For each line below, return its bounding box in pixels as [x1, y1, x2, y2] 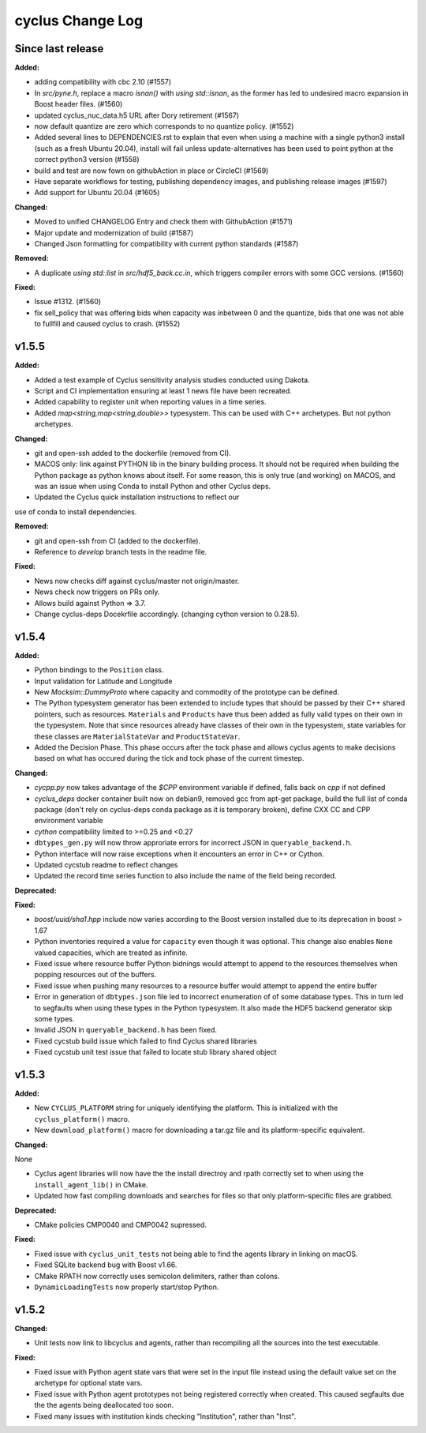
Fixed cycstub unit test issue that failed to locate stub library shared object [34, 1047, 277, 1057]
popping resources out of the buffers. [34, 970, 157, 980]
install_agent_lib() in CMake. [34, 1179, 148, 1189]
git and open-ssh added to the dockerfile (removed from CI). [34, 448, 232, 457]
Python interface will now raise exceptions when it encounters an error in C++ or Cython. [34, 849, 325, 859]
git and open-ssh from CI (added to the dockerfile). [34, 536, 201, 545]
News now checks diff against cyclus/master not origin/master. [34, 576, 240, 585]
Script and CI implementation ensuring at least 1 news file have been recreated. [34, 386, 292, 395]
